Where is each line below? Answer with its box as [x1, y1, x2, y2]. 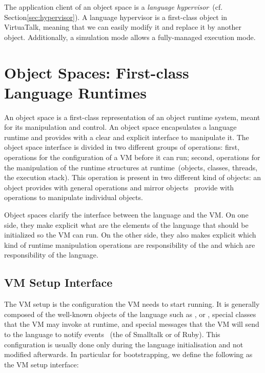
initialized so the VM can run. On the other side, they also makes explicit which [4, 229, 256, 240]
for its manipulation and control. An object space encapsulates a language [4, 122, 237, 132]
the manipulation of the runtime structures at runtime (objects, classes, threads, [4, 162, 258, 172]
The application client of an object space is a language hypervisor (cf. [4, 2, 223, 12]
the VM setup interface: [4, 359, 79, 369]
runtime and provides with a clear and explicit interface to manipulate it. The [4, 131, 249, 142]
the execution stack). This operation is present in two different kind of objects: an [4, 172, 261, 183]
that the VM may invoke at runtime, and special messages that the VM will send [4, 319, 259, 329]
